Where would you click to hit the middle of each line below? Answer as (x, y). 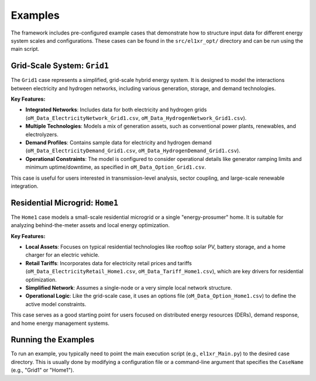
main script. (25, 49)
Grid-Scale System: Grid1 (60, 66)
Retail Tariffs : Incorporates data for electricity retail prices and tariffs (109, 263)
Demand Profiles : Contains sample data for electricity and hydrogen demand (118, 142)
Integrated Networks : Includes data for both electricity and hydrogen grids (116, 110)
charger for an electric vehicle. (62, 255)
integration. (25, 186)
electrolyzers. (42, 134)
